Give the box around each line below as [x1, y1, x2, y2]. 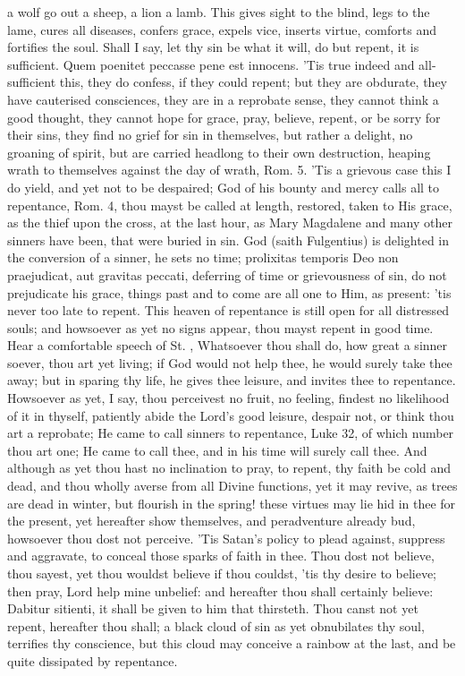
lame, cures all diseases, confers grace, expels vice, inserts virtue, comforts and [7, 20, 436, 39]
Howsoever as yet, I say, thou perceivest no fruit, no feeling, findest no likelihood [7, 389, 450, 407]
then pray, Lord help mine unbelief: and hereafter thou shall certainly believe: [7, 581, 434, 600]
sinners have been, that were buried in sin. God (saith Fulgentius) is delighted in [7, 230, 450, 249]
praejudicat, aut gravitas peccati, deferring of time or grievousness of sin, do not [7, 265, 447, 284]
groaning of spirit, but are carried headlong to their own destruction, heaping [7, 142, 431, 161]
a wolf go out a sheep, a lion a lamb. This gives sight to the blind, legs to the [7, 3, 430, 21]
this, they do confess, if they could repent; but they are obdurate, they [59, 73, 448, 91]
